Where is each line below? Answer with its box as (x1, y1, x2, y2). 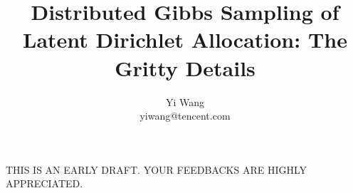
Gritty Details (115, 53, 255, 82)
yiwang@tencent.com (139, 108, 231, 123)
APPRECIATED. (6, 176, 83, 191)
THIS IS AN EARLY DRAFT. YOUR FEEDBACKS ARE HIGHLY (6, 162, 307, 177)
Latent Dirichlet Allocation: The (23, 25, 347, 54)
